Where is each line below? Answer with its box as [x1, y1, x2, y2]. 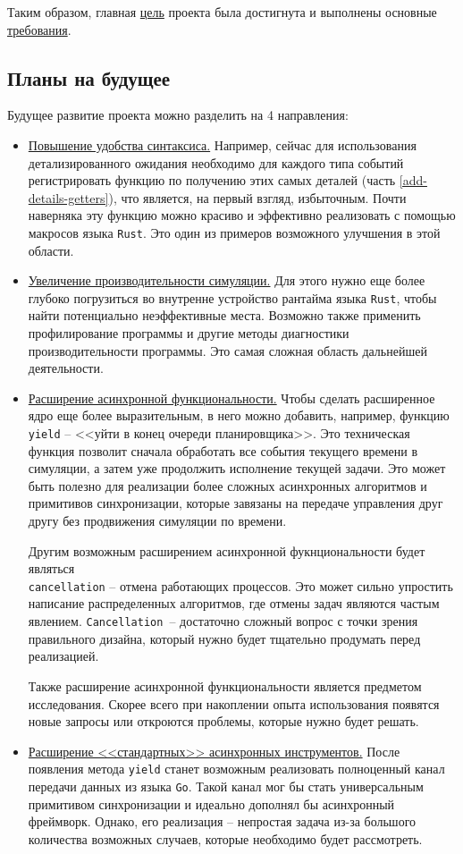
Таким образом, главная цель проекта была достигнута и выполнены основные [7, 3, 437, 21]
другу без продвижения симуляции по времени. [28, 512, 287, 530]
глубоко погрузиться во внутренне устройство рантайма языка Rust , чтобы [28, 288, 437, 307]
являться [28, 559, 75, 578]
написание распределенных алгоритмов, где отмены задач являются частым [28, 594, 440, 613]
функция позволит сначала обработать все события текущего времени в [28, 441, 418, 460]
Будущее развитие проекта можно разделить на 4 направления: [7, 106, 349, 124]
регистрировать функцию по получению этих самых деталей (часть [28, 171, 396, 190]
